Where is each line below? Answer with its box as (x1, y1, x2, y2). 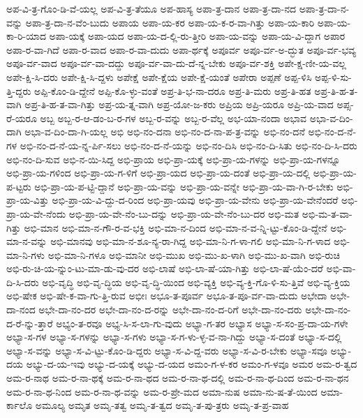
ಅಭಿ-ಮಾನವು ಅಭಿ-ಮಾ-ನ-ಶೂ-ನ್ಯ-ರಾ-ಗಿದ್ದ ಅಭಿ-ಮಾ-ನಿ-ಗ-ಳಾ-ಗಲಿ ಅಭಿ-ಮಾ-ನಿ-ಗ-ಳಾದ (50, 234, 331, 248)
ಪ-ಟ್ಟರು (6, 179, 31, 193)
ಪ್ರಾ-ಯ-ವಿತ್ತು (6, 193, 49, 207)
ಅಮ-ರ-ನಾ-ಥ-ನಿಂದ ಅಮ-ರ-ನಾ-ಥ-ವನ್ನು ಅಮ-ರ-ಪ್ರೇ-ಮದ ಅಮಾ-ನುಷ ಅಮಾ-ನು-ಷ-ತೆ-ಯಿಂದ (6, 384, 318, 398)
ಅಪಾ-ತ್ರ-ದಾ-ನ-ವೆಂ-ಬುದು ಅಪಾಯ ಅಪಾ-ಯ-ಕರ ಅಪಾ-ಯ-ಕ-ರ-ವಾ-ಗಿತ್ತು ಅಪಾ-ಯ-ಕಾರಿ (25, 15, 315, 29)
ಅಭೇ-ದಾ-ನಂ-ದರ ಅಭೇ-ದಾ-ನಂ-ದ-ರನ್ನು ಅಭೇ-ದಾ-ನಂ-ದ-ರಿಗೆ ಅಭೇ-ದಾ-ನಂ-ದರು (38, 302, 302, 317)
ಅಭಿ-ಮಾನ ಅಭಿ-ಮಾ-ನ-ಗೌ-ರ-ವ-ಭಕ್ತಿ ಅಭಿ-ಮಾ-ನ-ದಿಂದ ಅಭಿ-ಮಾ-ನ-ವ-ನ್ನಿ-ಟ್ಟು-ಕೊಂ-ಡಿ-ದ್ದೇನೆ (24, 220, 327, 234)
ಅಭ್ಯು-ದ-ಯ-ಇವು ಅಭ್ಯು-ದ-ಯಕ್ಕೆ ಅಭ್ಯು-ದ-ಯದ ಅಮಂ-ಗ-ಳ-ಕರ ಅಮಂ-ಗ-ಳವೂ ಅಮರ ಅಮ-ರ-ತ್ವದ (26, 357, 357, 371)
